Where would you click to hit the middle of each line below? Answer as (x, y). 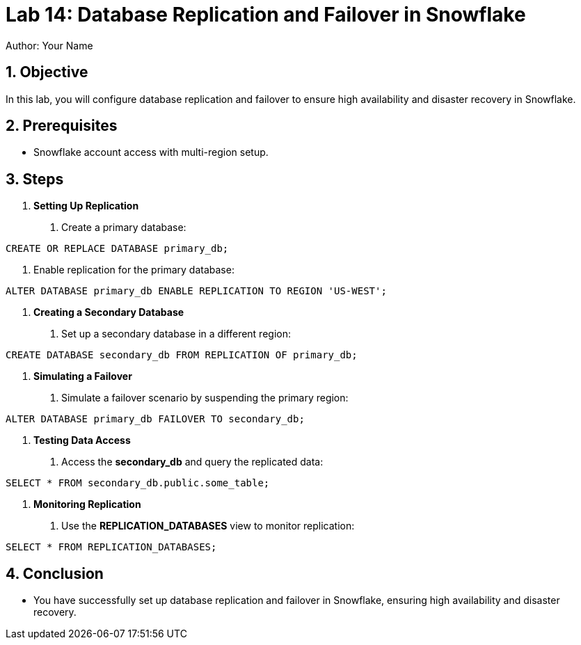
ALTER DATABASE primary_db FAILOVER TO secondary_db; (155, 419)
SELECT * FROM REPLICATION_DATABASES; (111, 547)
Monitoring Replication (87, 504)
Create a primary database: (124, 228)
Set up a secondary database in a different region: (176, 334)
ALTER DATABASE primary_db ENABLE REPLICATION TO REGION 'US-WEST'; (196, 291)
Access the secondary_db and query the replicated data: (192, 462)
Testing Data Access (82, 440)
